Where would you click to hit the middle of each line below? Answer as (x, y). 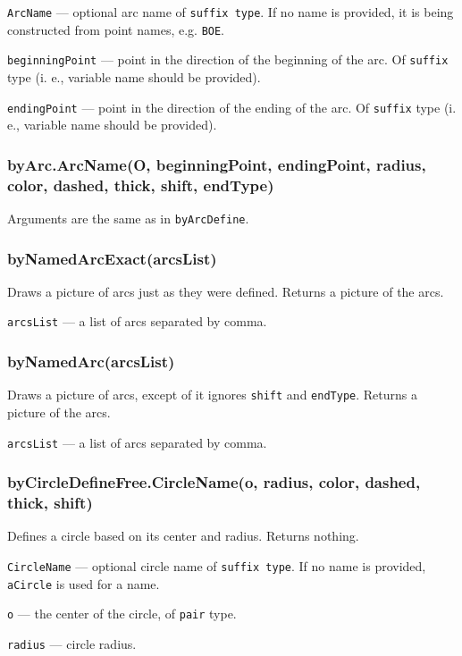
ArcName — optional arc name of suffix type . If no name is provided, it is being (231, 12)
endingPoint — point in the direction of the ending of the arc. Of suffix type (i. (232, 107)
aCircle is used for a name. (84, 583)
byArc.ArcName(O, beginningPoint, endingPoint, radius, (217, 164)
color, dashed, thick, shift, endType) (141, 185)
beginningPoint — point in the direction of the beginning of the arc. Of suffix (228, 59)
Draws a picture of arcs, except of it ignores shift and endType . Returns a (212, 395)
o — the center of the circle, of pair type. (122, 614)
